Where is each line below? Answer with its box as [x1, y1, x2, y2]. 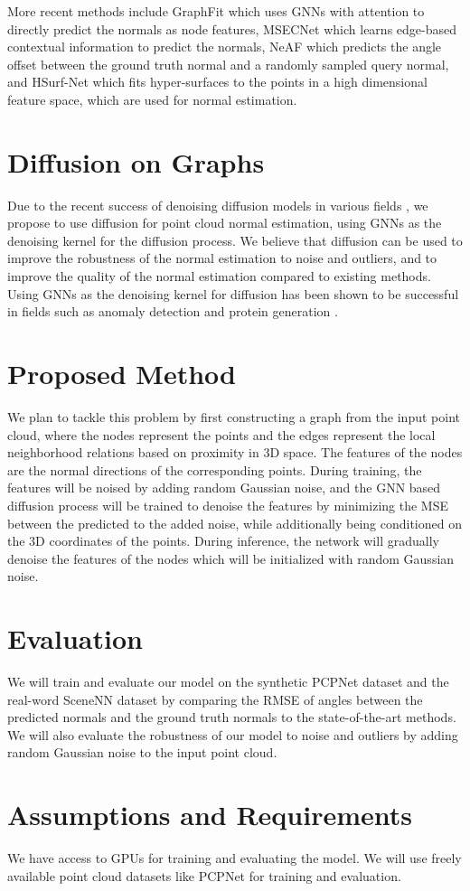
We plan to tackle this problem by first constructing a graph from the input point [7, 407, 460, 426]
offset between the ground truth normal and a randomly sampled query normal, [7, 54, 449, 73]
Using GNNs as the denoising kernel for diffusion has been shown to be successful [7, 284, 459, 303]
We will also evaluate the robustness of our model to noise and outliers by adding [7, 725, 458, 744]
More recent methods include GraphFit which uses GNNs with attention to [7, 2, 425, 20]
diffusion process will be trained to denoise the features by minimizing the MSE [7, 495, 448, 514]
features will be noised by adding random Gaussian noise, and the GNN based [7, 478, 441, 497]
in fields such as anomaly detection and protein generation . [7, 302, 338, 321]
